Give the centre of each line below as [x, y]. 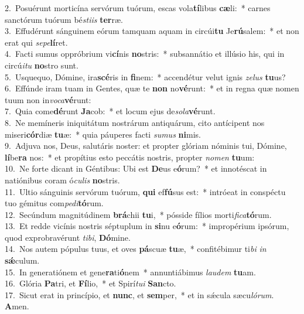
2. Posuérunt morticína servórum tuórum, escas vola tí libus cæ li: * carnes [138, 8]
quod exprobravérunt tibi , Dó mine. [68, 237]
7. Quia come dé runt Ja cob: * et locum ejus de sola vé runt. [110, 111]
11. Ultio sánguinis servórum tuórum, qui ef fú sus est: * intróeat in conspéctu [145, 191]
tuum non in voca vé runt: [48, 99]
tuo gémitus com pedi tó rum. [54, 203]
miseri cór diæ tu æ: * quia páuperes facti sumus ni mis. [103, 134]
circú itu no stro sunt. [42, 65]
